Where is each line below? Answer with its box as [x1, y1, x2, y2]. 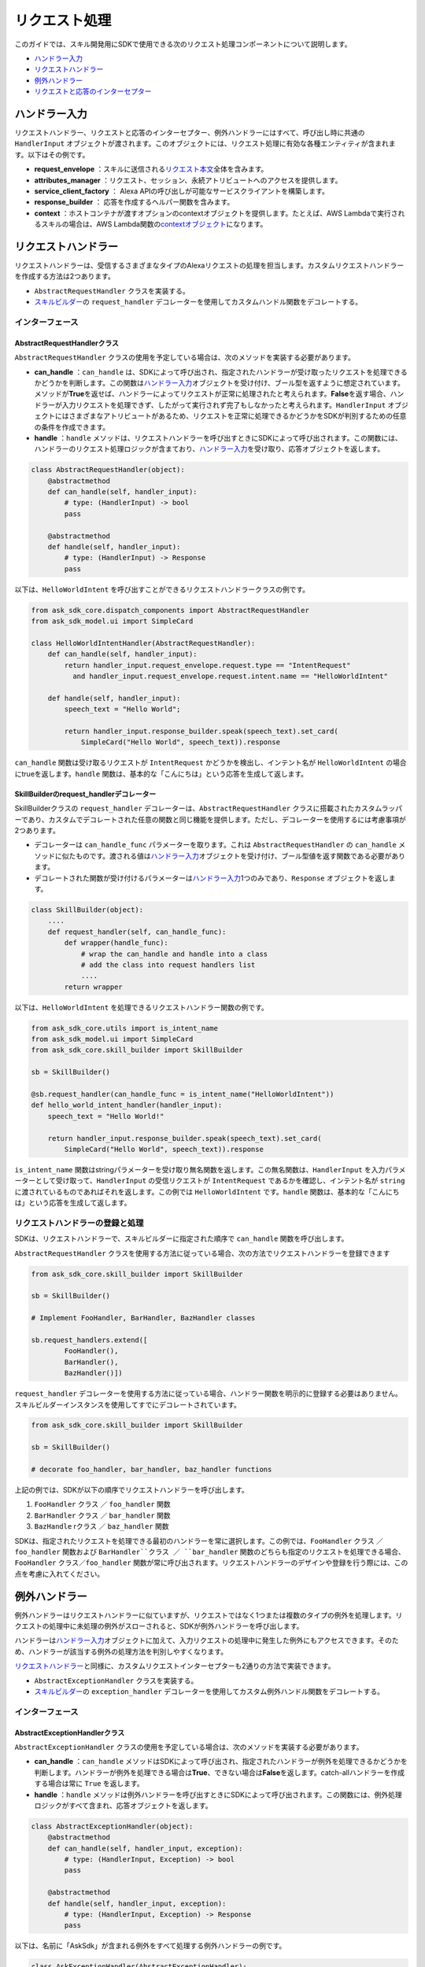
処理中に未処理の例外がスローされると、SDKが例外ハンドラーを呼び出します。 [48, 1622, 304, 1631]
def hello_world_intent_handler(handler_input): [31, 1101, 223, 1109]
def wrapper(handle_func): [64, 939, 168, 947]
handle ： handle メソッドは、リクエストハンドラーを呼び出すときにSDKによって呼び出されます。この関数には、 [34, 433, 402, 442]
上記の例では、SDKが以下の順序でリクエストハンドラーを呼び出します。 [14, 1485, 249, 1495]
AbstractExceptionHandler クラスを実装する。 [34, 1676, 198, 1685]
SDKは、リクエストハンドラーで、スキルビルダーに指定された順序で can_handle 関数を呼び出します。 [14, 1234, 349, 1243]
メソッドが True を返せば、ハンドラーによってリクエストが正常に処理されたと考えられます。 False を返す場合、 [34, 389, 390, 399]
